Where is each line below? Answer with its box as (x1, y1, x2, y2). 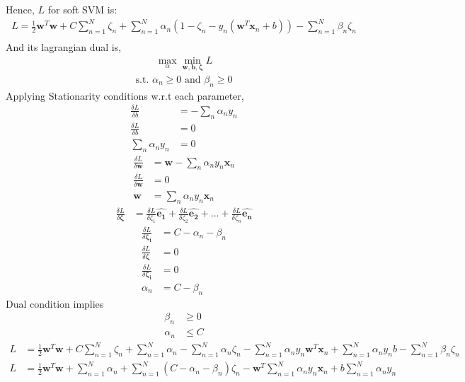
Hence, (6, 2, 35, 16)
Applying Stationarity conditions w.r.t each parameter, (6, 88, 244, 103)
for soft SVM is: (47, 2, 117, 16)
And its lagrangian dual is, (6, 40, 122, 54)
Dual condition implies (6, 296, 104, 311)
